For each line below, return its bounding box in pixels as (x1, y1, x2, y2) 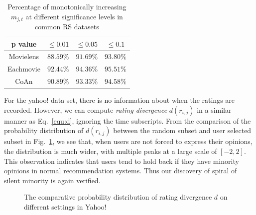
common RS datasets (34, 21, 99, 32)
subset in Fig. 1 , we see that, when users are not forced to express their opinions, (4, 136, 253, 146)
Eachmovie (7, 64, 40, 74)
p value (11, 38, 37, 49)
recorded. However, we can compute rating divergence (4, 104, 167, 115)
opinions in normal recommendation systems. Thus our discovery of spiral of (4, 165, 237, 176)
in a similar (197, 104, 232, 115)
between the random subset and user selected (113, 125, 252, 136)
